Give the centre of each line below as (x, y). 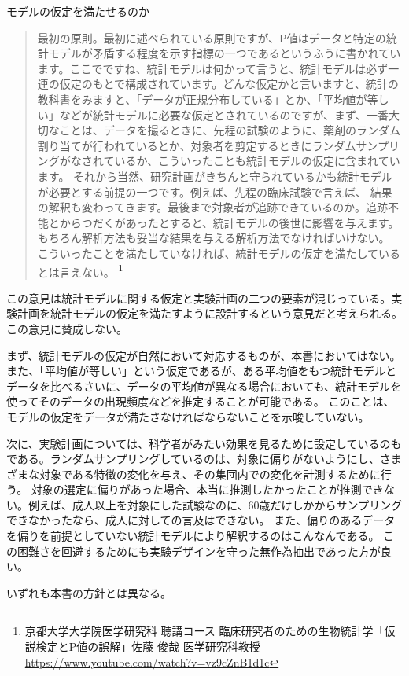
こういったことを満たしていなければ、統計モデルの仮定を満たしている (219, 253)
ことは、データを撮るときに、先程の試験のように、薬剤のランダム (230, 130)
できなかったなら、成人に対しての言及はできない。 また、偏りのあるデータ (201, 520)
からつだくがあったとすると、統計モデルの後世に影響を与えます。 (229, 222)
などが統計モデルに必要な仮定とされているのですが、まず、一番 (224, 114)
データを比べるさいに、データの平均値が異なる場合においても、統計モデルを (204, 386)
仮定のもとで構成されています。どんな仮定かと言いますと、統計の (229, 84)
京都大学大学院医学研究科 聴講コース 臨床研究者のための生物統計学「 (204, 631)
